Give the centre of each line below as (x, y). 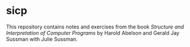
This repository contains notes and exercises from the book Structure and (95, 27)
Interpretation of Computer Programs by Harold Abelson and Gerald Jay (93, 32)
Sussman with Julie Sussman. (42, 39)
